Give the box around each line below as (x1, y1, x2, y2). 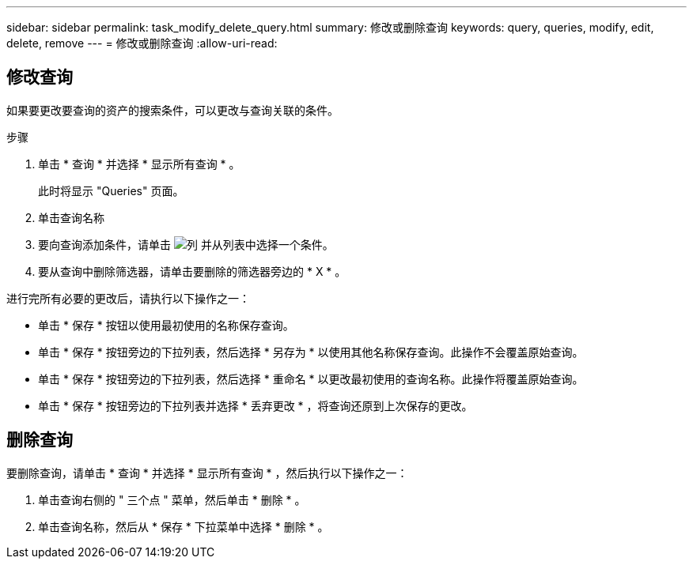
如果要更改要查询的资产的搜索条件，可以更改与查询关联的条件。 (6, 103, 339, 117)
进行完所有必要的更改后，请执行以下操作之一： (6, 291, 250, 305)
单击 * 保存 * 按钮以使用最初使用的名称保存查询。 (38, 318, 294, 332)
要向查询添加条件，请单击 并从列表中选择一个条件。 (38, 237, 334, 251)
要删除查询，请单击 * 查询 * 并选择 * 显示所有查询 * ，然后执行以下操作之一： (6, 465, 408, 480)
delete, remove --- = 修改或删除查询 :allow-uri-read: (6, 36, 278, 50)
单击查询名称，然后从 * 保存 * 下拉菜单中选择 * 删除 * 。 (38, 519, 329, 533)
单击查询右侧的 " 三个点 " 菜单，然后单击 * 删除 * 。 (38, 492, 306, 507)
